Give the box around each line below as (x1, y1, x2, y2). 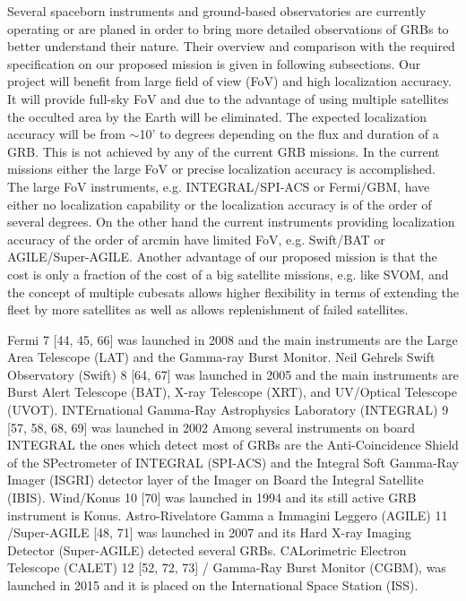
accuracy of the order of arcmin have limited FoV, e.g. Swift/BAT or (7, 229, 385, 248)
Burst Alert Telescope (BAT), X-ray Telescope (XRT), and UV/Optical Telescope (7, 382, 457, 401)
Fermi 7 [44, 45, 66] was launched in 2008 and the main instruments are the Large (7, 330, 458, 348)
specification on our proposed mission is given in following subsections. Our (7, 54, 421, 73)
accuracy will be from (7, 124, 125, 143)
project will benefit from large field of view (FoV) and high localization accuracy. (7, 72, 452, 90)
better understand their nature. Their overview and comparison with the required (7, 37, 455, 56)
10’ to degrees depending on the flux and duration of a (139, 124, 439, 143)
